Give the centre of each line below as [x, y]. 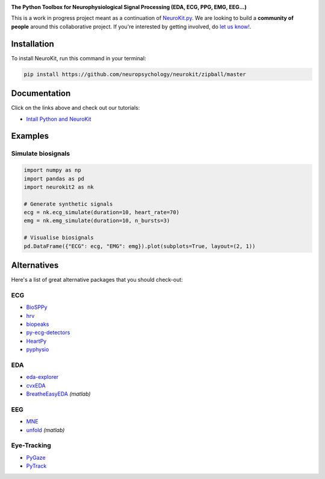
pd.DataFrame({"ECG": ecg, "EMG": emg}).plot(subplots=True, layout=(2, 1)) [140, 246]
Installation [32, 44]
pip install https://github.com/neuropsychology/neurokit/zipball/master [135, 74]
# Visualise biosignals [59, 238]
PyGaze [36, 457]
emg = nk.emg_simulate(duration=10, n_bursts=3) [97, 221]
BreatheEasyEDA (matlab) [58, 394]
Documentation [41, 94]
